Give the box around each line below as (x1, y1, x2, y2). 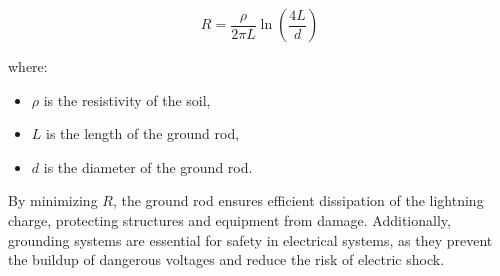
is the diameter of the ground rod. (43, 156, 253, 177)
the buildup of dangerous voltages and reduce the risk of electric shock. (8, 249, 445, 270)
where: (8, 56, 48, 76)
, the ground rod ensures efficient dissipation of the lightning (112, 190, 484, 211)
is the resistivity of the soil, (43, 89, 211, 110)
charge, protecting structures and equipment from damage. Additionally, (8, 209, 451, 230)
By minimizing (8, 190, 98, 211)
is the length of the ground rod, (46, 123, 240, 144)
